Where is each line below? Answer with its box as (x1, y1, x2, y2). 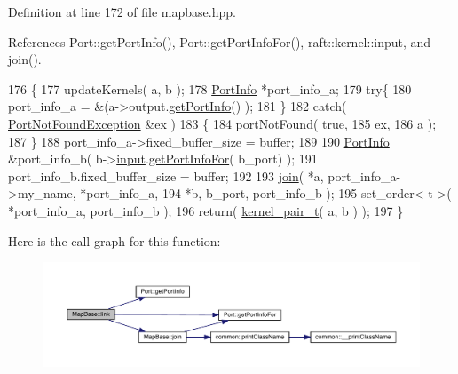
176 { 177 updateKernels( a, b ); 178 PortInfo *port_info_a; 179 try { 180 (8, 79, 412, 98)
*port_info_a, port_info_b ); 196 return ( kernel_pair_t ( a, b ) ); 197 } (8, 201, 404, 219)
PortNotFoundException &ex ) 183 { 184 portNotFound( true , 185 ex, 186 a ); (8, 114, 437, 132)
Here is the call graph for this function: (8, 231, 221, 250)
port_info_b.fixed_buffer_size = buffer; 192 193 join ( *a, (8, 166, 324, 185)
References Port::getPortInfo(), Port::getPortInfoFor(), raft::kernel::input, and (8, 32, 431, 51)
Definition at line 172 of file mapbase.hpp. (8, 3, 236, 20)
